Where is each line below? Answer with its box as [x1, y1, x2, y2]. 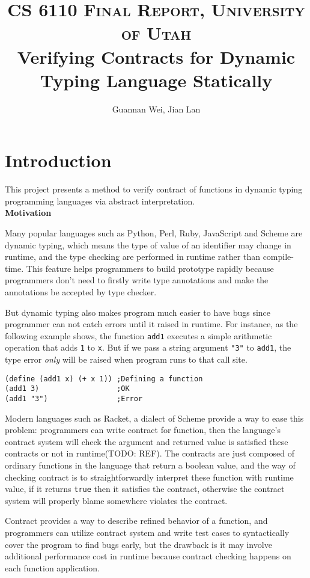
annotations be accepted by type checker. [5, 285, 157, 298]
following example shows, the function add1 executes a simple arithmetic [5, 329, 272, 342]
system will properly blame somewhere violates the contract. [5, 494, 228, 506]
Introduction [5, 148, 112, 173]
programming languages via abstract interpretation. [5, 194, 195, 207]
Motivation [5, 206, 52, 219]
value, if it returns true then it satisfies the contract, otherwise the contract [5, 482, 285, 495]
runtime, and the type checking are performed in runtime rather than [5, 250, 260, 263]
